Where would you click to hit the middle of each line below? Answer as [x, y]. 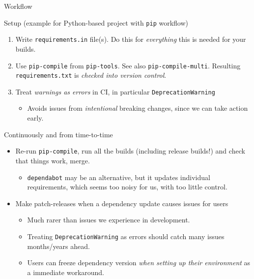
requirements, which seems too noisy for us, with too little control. [127, 187]
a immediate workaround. [66, 272]
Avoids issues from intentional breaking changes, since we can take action [138, 108]
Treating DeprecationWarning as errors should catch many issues [126, 236]
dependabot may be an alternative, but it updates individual [119, 177]
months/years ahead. [58, 246]
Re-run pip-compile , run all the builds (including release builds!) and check [130, 151]
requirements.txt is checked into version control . [91, 75]
